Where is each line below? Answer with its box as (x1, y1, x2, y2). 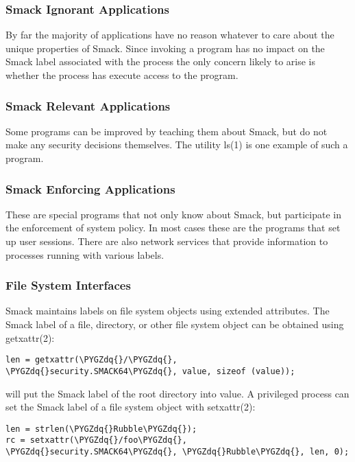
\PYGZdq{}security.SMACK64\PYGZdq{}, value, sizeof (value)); (5, 366, 295, 376)
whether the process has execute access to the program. (5, 68, 238, 82)
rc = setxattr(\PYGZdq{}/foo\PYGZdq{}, (5, 435, 187, 446)
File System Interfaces (5, 277, 131, 294)
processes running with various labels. (5, 247, 164, 262)
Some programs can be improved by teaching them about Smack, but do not (5, 124, 328, 138)
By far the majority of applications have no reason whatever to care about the (5, 27, 334, 42)
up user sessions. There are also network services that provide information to (5, 234, 328, 248)
